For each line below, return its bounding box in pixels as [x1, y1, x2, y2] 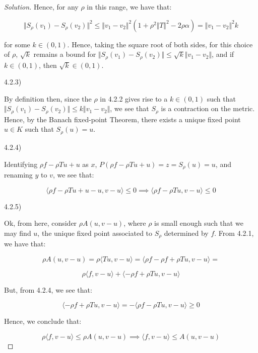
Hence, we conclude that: [4, 316, 82, 326]
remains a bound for [33, 49, 96, 59]
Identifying [4, 158, 38, 169]
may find [4, 227, 31, 238]
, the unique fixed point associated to [37, 227, 153, 238]
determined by [164, 227, 209, 238]
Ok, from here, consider [4, 218, 77, 228]
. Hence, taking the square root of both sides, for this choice [67, 39, 253, 49]
